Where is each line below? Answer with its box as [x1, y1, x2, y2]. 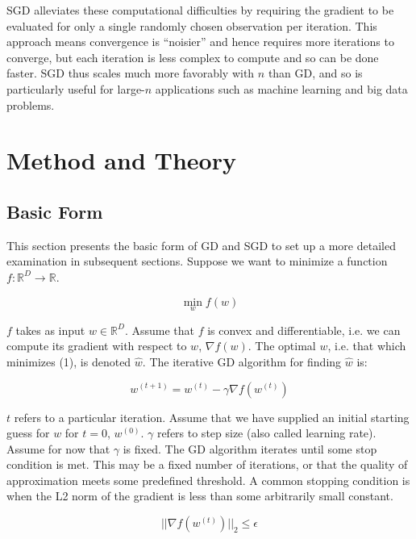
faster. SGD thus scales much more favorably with [6, 65, 255, 81]
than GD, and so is [268, 65, 363, 81]
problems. [6, 96, 55, 113]
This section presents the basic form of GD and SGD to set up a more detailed [6, 236, 396, 253]
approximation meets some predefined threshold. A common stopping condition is [6, 471, 410, 488]
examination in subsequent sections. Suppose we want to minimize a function [6, 253, 388, 269]
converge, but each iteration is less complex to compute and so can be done [6, 48, 379, 65]
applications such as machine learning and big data [155, 80, 408, 97]
